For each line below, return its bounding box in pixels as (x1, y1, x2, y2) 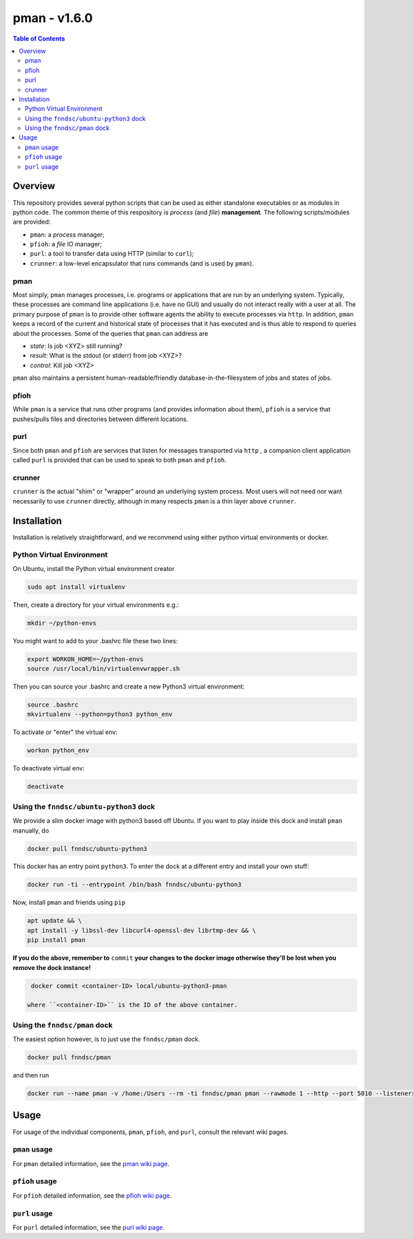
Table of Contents (12, 34, 65, 43)
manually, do (12, 826, 50, 834)
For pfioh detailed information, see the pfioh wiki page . (12, 1191, 172, 1200)
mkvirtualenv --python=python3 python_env (27, 711, 173, 718)
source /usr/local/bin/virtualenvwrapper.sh (27, 665, 180, 673)
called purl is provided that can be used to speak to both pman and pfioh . (12, 456, 227, 464)
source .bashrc (27, 701, 78, 709)
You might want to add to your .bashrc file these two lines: (12, 636, 178, 645)
